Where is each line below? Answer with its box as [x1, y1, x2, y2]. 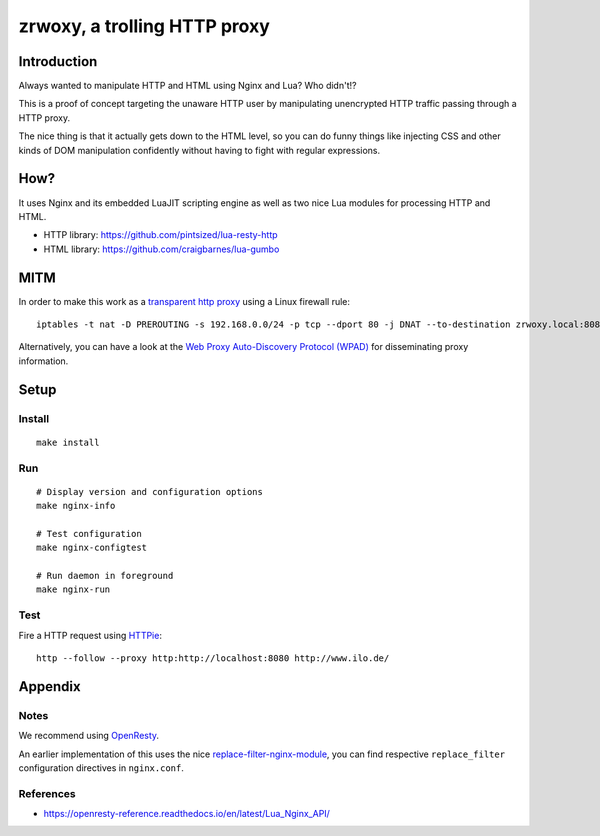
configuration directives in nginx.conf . [18, 761, 184, 774]
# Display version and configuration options [36, 486, 264, 497]
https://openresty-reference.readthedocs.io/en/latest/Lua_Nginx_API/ [43, 808, 330, 820]
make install [36, 436, 100, 448]
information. [18, 355, 69, 367]
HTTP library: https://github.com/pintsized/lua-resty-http [43, 229, 279, 241]
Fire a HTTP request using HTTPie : [18, 629, 162, 641]
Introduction [18, 53, 98, 70]
